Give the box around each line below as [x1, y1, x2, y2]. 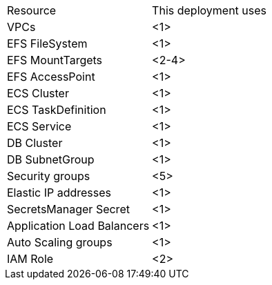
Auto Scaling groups [7, 235, 113, 249]
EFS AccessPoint [7, 70, 95, 83]
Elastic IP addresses [7, 186, 112, 199]
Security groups [7, 169, 90, 183]
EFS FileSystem [7, 37, 88, 50]
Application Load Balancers [7, 219, 150, 233]
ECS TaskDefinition [7, 103, 106, 117]
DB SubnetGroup [7, 153, 95, 166]
